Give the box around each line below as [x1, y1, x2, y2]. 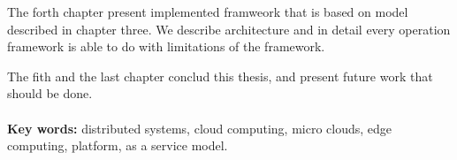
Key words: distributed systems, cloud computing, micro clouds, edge [7, 118, 392, 137]
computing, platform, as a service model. [7, 136, 228, 155]
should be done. [7, 84, 93, 103]
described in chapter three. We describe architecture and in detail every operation [7, 19, 451, 38]
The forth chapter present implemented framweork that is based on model [7, 3, 408, 20]
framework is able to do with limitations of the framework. [7, 37, 325, 56]
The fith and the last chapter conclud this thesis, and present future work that [7, 66, 433, 85]
